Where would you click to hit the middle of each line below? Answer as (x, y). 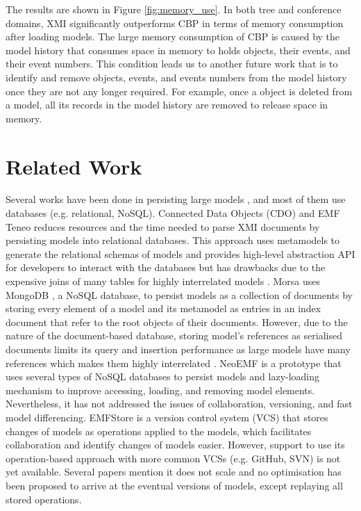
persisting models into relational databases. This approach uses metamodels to (173, 240)
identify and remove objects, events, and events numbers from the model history (176, 77)
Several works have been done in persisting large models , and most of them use (176, 199)
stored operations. (44, 499)
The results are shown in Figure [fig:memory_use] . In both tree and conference (174, 9)
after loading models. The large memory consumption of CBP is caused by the (173, 36)
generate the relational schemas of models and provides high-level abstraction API (180, 253)
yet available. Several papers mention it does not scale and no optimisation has (174, 472)
